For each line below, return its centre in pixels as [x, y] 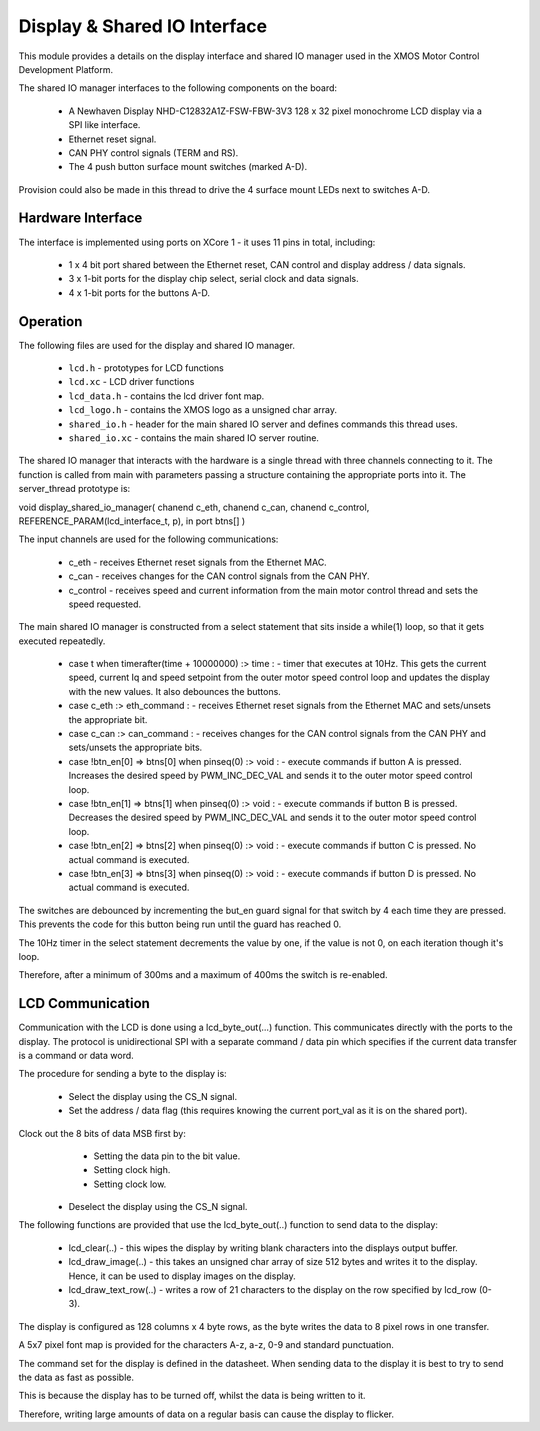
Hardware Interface [80, 218]
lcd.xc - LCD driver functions [131, 382]
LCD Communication [84, 1003]
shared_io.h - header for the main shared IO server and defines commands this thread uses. [263, 424]
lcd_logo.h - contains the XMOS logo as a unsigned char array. [203, 410]
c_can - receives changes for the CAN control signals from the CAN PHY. [219, 576]
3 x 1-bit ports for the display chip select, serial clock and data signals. [213, 279]
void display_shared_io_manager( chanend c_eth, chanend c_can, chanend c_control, [194, 507]
